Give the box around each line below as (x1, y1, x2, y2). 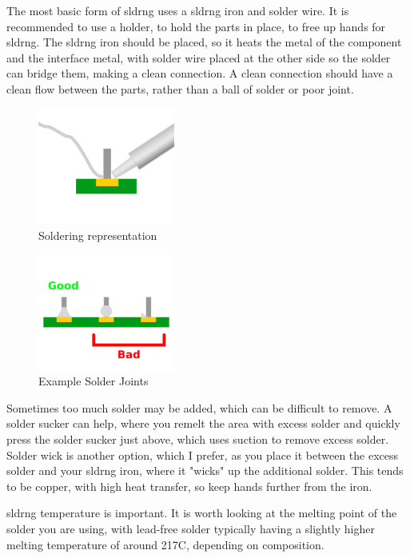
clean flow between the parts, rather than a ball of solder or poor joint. (6, 80, 354, 97)
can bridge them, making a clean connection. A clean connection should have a (6, 65, 393, 82)
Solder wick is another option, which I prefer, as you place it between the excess (6, 446, 399, 463)
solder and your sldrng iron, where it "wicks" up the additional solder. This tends (6, 462, 404, 479)
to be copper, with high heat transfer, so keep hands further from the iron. (6, 477, 372, 494)
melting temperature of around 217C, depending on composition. (6, 536, 324, 552)
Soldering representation (38, 226, 157, 243)
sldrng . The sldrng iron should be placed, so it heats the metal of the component (6, 34, 402, 50)
